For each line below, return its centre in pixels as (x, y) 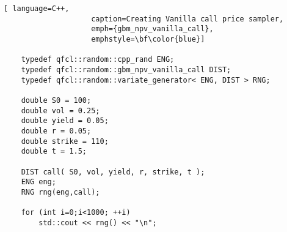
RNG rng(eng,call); (60, 192)
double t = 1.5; (54, 152)
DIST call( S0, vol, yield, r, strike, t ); (113, 172)
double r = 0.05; (56, 131)
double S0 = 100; (56, 100)
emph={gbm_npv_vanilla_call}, (152, 29)
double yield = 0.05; (65, 121)
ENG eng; (38, 182)
